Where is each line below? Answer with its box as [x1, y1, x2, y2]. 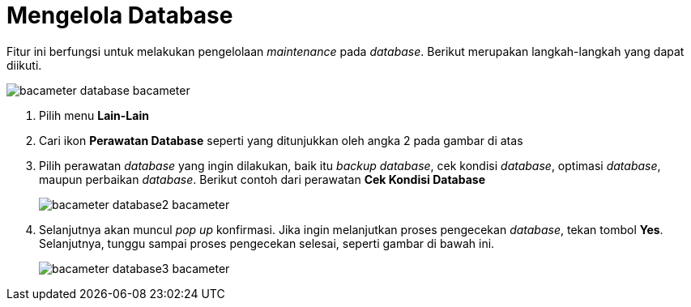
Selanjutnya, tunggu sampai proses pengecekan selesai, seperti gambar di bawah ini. [39, 236, 495, 250]
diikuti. [6, 58, 42, 72]
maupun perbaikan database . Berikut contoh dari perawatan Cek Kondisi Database [39, 172, 485, 186]
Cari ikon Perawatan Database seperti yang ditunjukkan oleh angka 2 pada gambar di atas [39, 133, 523, 147]
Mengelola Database [6, 2, 233, 29]
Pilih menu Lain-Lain [39, 108, 149, 122]
